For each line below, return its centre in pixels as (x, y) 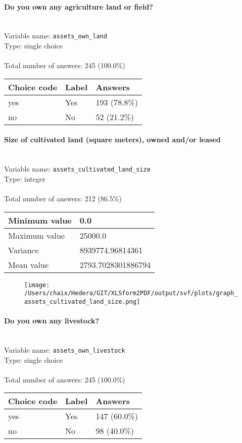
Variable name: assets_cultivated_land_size (77, 169)
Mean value (29, 264)
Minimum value (40, 220)
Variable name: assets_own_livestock (65, 350)
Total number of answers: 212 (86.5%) (63, 199)
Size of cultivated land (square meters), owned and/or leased (112, 140)
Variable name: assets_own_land (56, 36)
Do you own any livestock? (52, 321)
